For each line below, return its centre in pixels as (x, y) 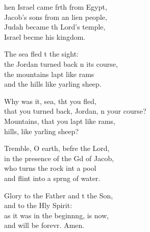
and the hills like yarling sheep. (53, 84)
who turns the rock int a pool (50, 168)
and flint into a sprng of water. (52, 178)
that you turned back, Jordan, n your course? (75, 111)
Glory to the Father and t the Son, (59, 195)
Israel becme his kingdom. (45, 36)
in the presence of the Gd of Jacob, (59, 158)
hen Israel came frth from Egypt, (56, 7)
